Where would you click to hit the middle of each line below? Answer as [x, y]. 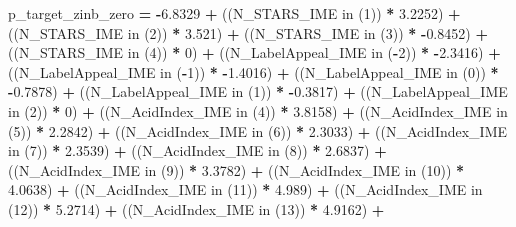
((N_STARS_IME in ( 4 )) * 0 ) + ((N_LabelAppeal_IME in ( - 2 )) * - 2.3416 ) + [254, 52]
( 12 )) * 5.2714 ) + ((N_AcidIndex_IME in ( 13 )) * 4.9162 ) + [196, 208]
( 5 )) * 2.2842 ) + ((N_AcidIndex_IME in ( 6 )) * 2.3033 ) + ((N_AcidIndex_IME [258, 130]
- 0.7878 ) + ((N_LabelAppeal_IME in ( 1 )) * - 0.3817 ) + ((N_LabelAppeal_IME [258, 91]
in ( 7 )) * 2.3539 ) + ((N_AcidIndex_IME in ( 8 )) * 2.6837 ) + [197, 150]
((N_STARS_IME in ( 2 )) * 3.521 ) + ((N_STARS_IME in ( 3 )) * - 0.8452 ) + [248, 32]
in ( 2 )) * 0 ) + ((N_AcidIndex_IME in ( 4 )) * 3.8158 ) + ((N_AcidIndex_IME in [258, 110]
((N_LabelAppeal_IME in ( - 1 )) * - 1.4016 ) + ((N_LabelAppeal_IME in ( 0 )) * [253, 71]
